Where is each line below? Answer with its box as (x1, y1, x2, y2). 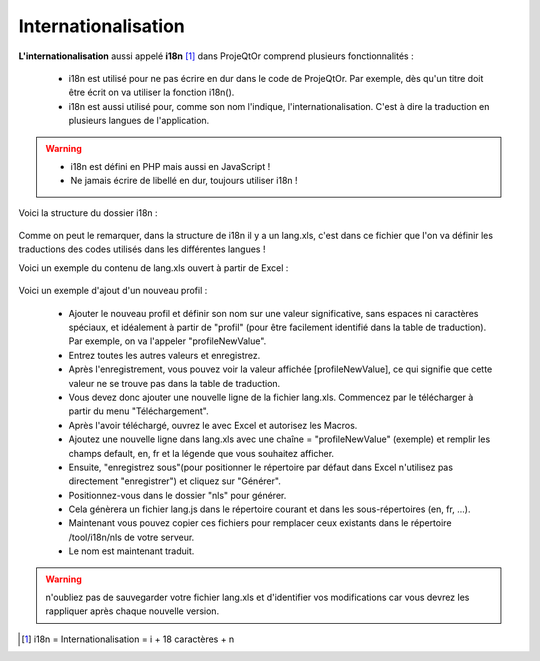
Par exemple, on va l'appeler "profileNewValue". (68, 335, 267, 347)
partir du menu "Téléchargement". (68, 405, 209, 417)
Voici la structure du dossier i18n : (18, 206, 159, 219)
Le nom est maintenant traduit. (68, 545, 195, 557)
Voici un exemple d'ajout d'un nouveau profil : (18, 285, 208, 297)
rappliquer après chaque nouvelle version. (45, 605, 220, 617)
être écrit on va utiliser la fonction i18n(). (68, 86, 235, 99)
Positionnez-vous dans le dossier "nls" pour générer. (68, 489, 287, 501)
